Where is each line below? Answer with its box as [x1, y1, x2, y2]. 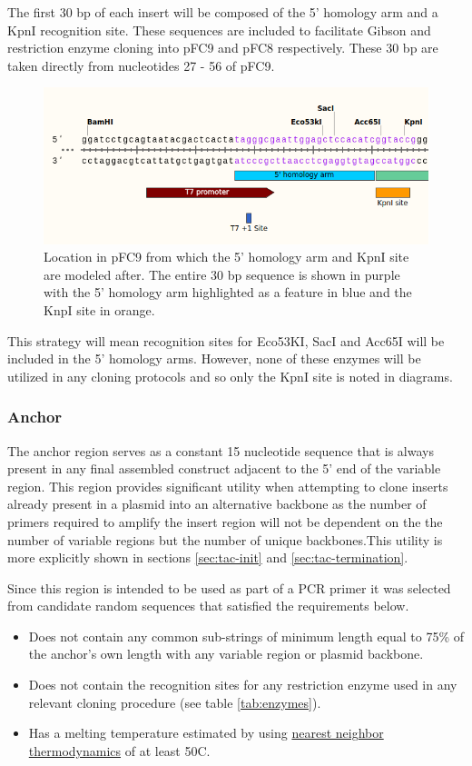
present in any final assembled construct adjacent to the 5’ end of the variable [7, 459, 441, 478]
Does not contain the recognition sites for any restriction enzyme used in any [28, 675, 457, 694]
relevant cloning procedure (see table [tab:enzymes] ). [28, 692, 321, 711]
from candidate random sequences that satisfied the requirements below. [7, 596, 409, 615]
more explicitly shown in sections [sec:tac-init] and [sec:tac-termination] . [7, 548, 408, 567]
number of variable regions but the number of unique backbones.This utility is [7, 530, 443, 549]
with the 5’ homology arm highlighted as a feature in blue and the [44, 283, 412, 302]
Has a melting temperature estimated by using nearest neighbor [28, 723, 384, 742]
